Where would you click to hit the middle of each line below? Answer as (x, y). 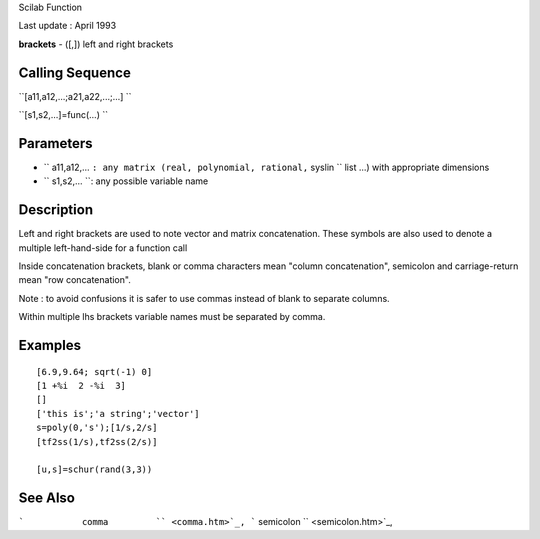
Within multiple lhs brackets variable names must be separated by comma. (172, 317)
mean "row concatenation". (75, 280)
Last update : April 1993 (67, 26)
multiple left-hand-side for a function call (103, 247)
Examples (50, 345)
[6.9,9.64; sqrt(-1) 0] (94, 371)
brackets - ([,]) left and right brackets (96, 44)
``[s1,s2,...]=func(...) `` (63, 115)
